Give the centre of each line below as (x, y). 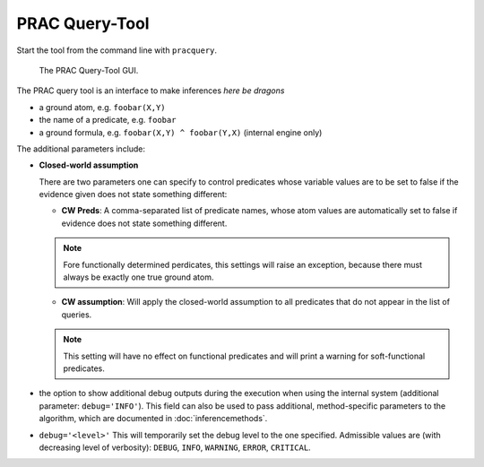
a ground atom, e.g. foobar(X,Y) (102, 107)
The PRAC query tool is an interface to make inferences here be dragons (151, 91)
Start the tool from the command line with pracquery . (117, 50)
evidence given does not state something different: (133, 195)
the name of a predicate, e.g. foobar (108, 120)
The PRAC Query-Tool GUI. (89, 70)
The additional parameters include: (81, 149)
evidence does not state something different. (144, 223)
